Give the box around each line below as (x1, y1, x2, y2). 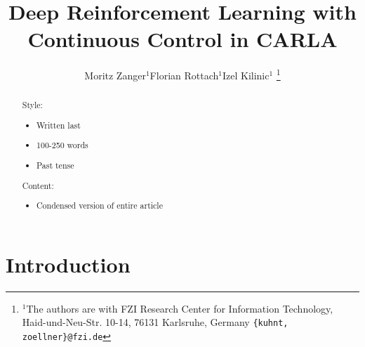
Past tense (36, 159, 74, 171)
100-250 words (36, 139, 88, 151)
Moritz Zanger (84, 67, 146, 82)
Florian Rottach (150, 67, 219, 82)
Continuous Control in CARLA (27, 25, 338, 53)
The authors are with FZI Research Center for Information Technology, (26, 301, 333, 315)
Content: (22, 179, 54, 191)
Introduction (6, 249, 131, 278)
